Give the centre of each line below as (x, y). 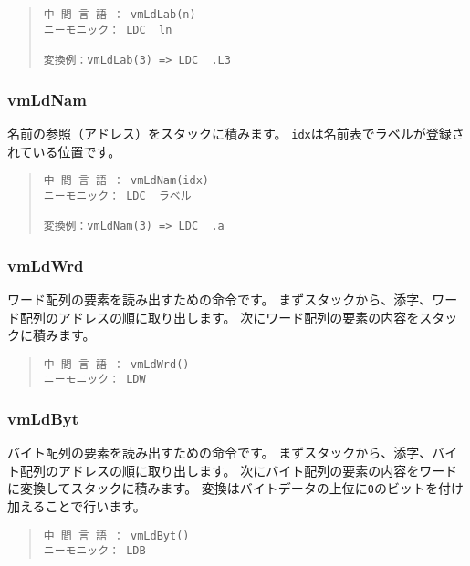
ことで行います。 (95, 506)
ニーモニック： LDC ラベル (117, 196)
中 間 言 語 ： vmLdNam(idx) (126, 181)
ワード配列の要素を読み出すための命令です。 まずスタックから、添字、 (220, 298)
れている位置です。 (64, 151)
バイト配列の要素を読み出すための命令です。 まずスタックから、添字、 (220, 453)
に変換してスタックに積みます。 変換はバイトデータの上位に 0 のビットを (223, 488)
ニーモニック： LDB (94, 551)
